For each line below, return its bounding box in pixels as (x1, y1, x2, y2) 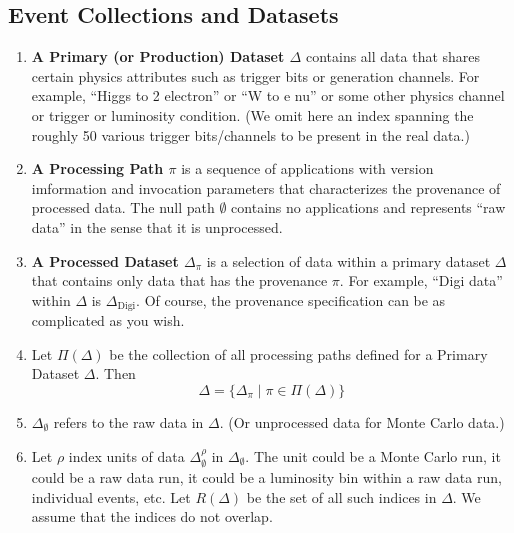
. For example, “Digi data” (339, 270, 503, 291)
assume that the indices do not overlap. (31, 506, 273, 527)
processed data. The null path (31, 197, 215, 218)
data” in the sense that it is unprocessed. (31, 216, 283, 237)
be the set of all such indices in (246, 486, 437, 507)
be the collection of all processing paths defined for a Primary (109, 343, 488, 364)
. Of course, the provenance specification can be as (136, 289, 446, 310)
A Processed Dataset (31, 250, 179, 271)
